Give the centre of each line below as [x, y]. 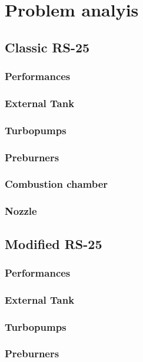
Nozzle [21, 211]
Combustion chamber [56, 184]
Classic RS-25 [47, 47]
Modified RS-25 [54, 243]
